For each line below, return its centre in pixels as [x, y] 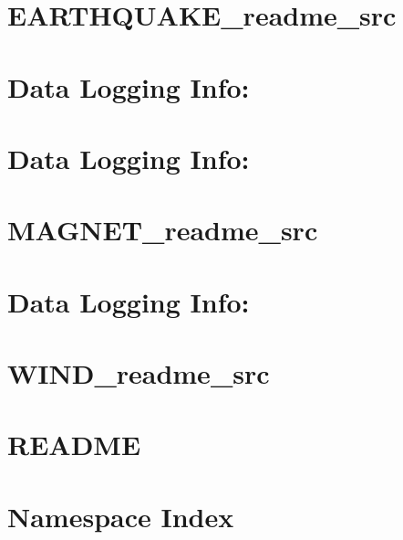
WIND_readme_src [139, 373]
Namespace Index [121, 516]
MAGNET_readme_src [163, 230]
